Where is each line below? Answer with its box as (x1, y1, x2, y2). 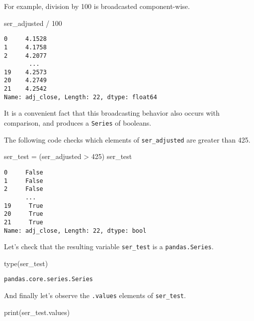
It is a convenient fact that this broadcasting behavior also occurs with (4, 108, 220, 118)
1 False (4, 177, 43, 184)
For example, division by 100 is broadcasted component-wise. (4, 1, 190, 11)
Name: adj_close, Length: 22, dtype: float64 (4, 93, 157, 101)
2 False (4, 185, 43, 193)
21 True (4, 218, 43, 226)
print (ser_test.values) (4, 307, 70, 317)
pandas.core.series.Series (4, 276, 93, 283)
